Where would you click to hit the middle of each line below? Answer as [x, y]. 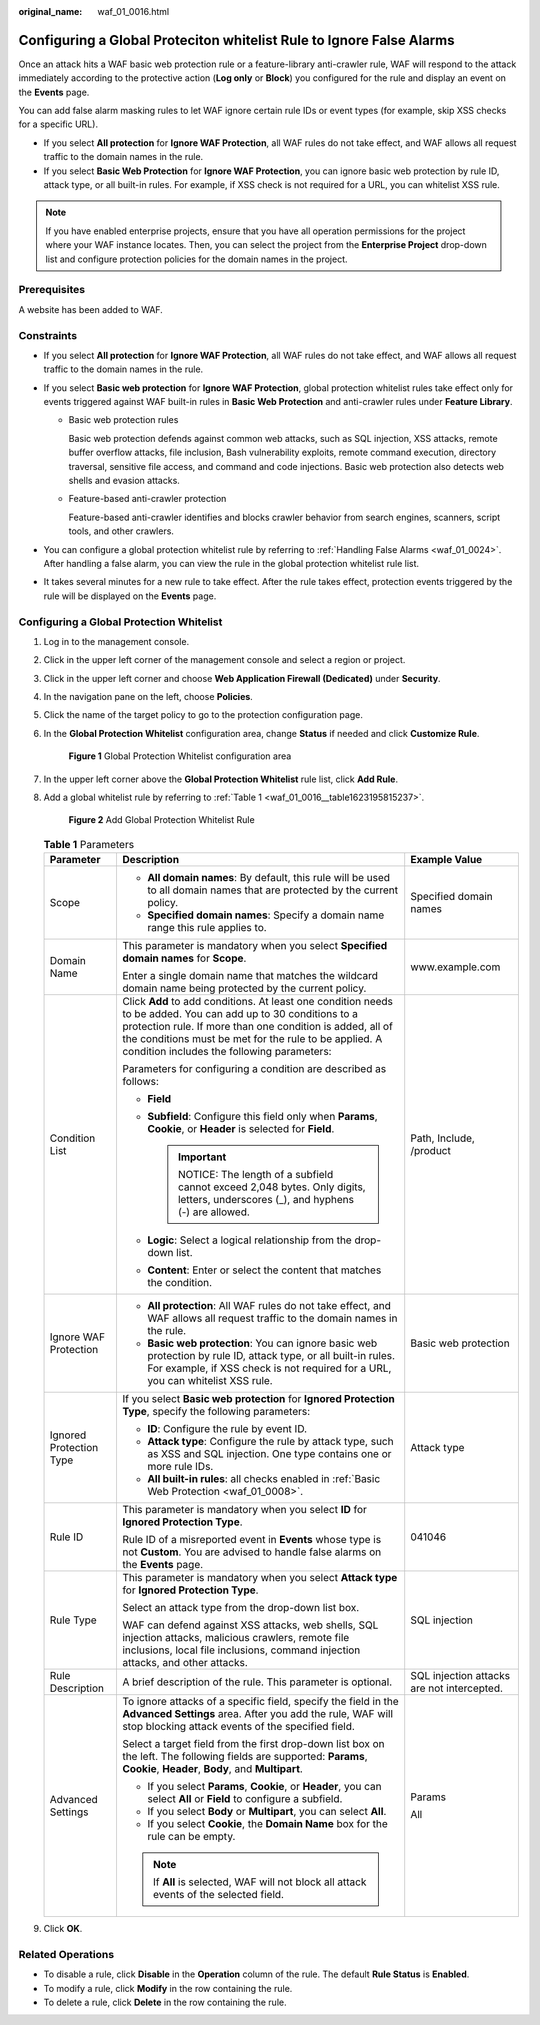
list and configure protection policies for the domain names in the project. [197, 259]
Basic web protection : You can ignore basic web [262, 1343]
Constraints [48, 335]
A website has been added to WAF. [91, 309]
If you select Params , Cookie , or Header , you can [264, 1787]
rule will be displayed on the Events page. [130, 596]
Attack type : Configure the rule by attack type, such [270, 1442]
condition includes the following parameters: [226, 1052]
